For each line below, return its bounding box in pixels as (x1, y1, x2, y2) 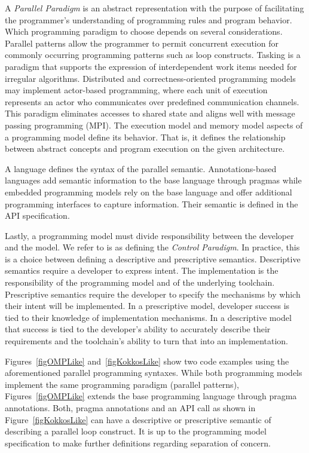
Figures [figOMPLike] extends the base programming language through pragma (5, 390, 297, 402)
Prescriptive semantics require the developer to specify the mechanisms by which (5, 287, 301, 300)
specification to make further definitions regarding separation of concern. (5, 436, 271, 449)
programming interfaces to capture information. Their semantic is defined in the (5, 197, 298, 210)
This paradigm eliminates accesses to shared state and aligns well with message (5, 107, 295, 120)
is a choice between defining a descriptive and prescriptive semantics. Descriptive (5, 252, 301, 265)
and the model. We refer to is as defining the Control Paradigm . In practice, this (5, 241, 300, 253)
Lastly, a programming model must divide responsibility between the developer (5, 229, 294, 241)
